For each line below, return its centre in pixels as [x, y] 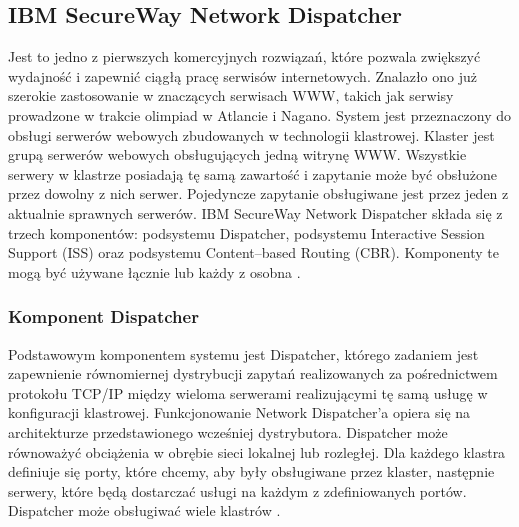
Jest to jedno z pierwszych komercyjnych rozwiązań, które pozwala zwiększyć [244, 56]
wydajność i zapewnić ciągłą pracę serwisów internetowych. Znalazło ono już [242, 75]
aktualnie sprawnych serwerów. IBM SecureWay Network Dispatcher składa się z [255, 212]
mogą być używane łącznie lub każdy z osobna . [154, 271]
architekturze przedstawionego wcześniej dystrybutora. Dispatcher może [228, 431]
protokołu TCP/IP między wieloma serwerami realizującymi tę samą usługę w [248, 392]
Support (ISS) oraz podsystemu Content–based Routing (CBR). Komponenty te [253, 252]
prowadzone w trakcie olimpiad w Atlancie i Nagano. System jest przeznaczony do [260, 114]
